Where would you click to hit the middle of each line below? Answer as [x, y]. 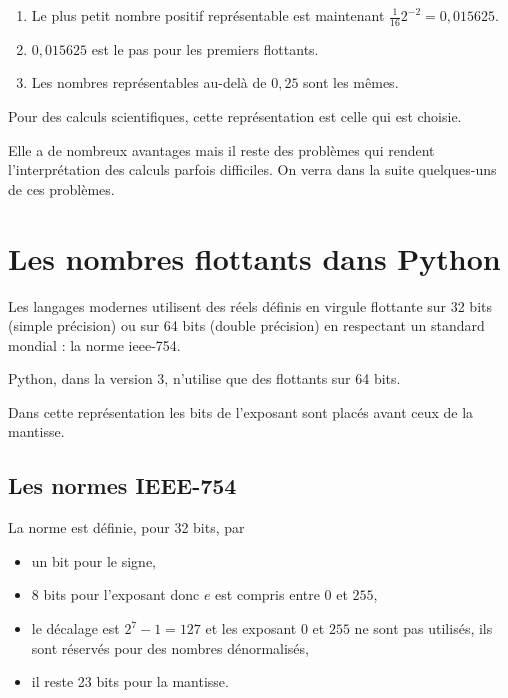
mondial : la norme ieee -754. [94, 344]
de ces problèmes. [61, 188]
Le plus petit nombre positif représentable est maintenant [208, 15]
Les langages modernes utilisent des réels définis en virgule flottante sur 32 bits [250, 305]
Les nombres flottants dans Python [254, 257]
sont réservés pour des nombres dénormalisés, [170, 647]
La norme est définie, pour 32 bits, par [126, 527]
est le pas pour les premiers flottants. [205, 48]
